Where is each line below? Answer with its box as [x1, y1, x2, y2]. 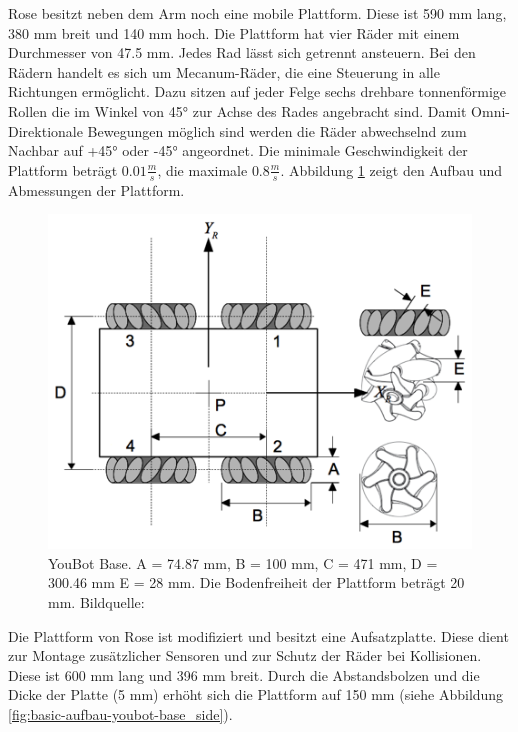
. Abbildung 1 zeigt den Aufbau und [280, 159, 503, 180]
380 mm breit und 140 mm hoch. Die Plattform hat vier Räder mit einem [8, 22, 460, 43]
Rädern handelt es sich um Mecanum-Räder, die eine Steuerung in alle [8, 61, 440, 82]
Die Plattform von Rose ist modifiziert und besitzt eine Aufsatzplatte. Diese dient [8, 625, 509, 646]
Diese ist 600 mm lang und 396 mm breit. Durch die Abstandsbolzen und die [8, 664, 480, 685]
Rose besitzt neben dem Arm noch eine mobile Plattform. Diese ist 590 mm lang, [8, 3, 507, 23]
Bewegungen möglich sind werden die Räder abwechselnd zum [87, 120, 467, 141]
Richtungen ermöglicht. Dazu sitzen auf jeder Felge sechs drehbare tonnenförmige [8, 81, 506, 102]
